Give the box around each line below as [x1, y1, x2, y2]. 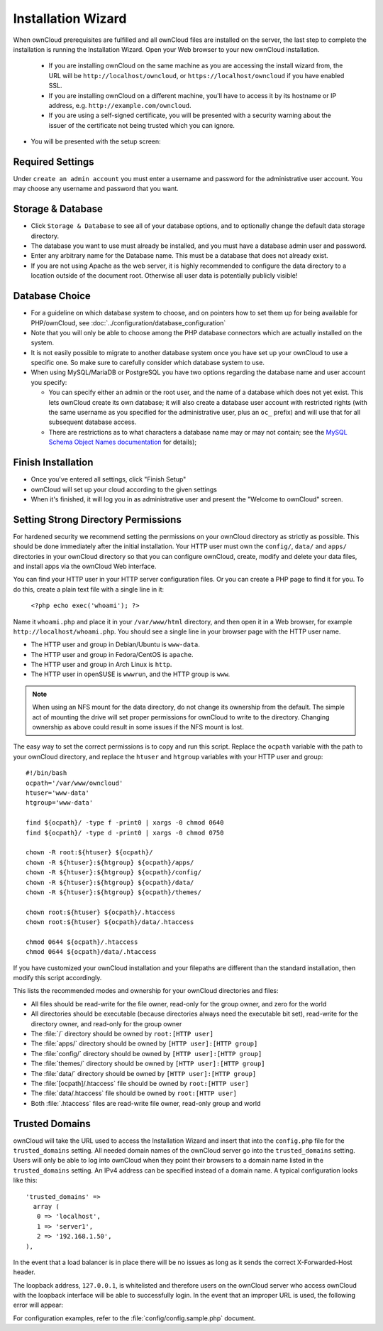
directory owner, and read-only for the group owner [30, 1019, 182, 1028]
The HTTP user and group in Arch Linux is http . [30, 661, 172, 669]
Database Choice [13, 290, 91, 302]
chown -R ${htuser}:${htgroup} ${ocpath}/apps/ [26, 858, 194, 866]
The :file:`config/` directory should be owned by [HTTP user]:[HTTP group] [30, 1049, 262, 1058]
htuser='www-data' [26, 789, 90, 797]
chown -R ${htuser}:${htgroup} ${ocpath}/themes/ [26, 888, 202, 896]
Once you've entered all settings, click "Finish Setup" [30, 475, 187, 484]
